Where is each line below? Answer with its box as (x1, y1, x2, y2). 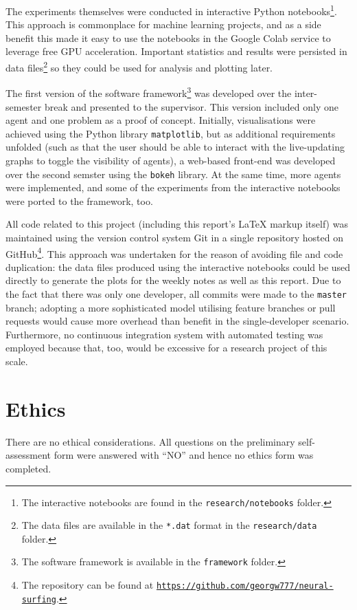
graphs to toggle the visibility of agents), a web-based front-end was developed (5, 153, 336, 167)
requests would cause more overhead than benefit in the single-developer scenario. (5, 314, 349, 328)
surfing (21, 594, 56, 604)
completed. (5, 461, 51, 475)
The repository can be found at (21, 578, 154, 592)
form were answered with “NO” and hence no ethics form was (54, 448, 314, 462)
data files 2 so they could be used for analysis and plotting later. (5, 58, 273, 74)
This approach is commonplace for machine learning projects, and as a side (5, 17, 321, 32)
